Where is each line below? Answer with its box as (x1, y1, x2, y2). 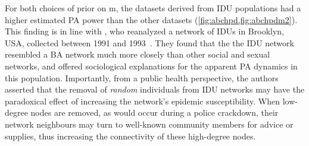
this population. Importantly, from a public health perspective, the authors (5, 71, 279, 84)
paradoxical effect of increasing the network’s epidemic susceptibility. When (5, 94, 280, 107)
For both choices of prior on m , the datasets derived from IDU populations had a (5, 2, 301, 14)
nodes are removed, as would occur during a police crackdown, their (30, 106, 279, 119)
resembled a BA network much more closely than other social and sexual (5, 48, 270, 61)
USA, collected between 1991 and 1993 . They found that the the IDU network (5, 36, 294, 49)
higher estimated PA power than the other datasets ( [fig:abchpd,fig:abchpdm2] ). (5, 13, 298, 26)
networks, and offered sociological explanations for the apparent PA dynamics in (5, 59, 298, 72)
